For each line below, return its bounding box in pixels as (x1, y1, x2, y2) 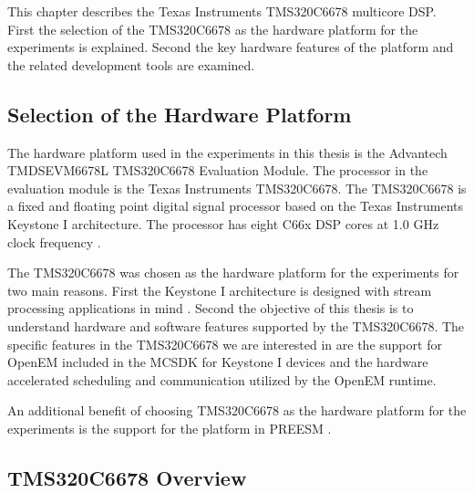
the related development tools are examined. (7, 55, 255, 74)
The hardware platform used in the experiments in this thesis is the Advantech (7, 142, 448, 162)
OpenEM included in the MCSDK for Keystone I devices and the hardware (7, 352, 428, 372)
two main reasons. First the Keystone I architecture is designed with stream (7, 280, 432, 299)
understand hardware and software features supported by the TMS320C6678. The (7, 316, 465, 335)
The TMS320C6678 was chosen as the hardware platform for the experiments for (7, 263, 459, 282)
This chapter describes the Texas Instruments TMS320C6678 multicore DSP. (7, 2, 437, 20)
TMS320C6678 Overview (7, 463, 247, 491)
